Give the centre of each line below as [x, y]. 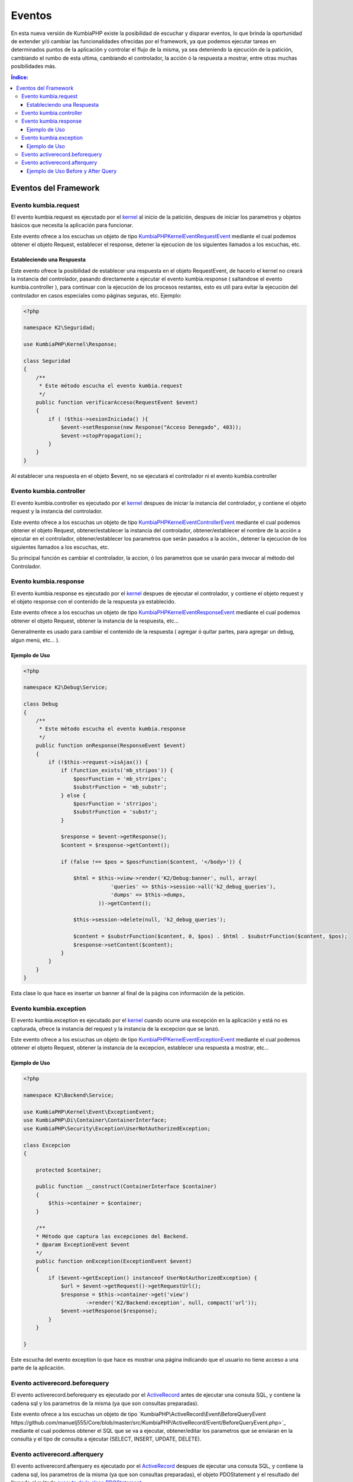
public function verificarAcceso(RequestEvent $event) [117, 402]
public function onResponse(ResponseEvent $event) [111, 746]
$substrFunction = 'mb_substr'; [120, 787]
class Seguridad [47, 361]
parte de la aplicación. [38, 1368]
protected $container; [69, 1170]
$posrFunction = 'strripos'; [115, 804]
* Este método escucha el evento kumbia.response [112, 729]
